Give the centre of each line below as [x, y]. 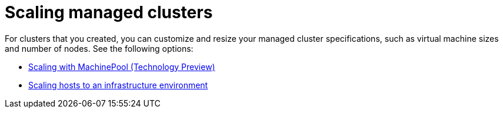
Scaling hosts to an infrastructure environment [118, 85]
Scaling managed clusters [109, 12]
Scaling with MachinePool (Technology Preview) [122, 67]
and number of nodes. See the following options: [99, 48]
